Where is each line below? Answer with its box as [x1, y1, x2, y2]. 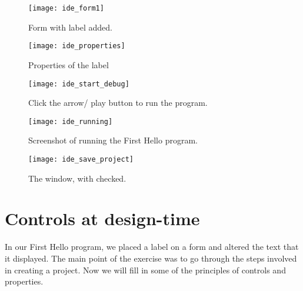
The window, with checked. [28, 172, 126, 184]
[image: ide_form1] [28, 4, 104, 12]
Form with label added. [28, 21, 112, 33]
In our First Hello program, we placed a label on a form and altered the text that [5, 240, 299, 253]
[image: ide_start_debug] [28, 79, 129, 88]
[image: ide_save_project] [28, 155, 134, 163]
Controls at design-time [5, 206, 200, 230]
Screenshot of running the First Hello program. [28, 134, 198, 146]
